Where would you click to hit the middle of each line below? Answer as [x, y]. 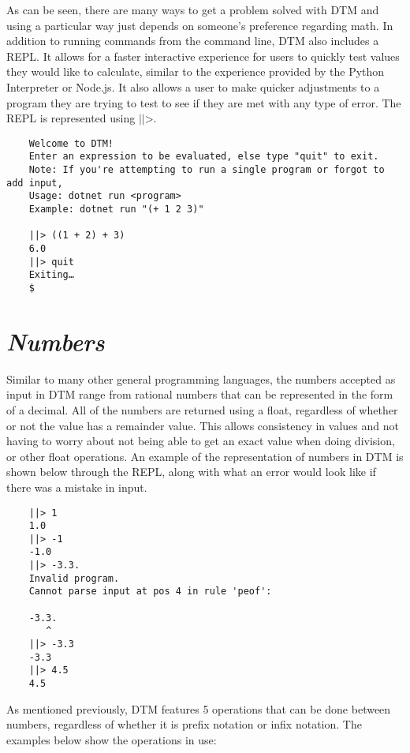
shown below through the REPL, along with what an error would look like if [191, 472]
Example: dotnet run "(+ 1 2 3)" [116, 210]
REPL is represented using [71, 118]
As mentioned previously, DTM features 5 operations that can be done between [199, 708]
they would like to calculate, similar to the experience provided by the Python [196, 71]
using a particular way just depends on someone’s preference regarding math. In [200, 25]
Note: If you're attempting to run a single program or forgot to [207, 170]
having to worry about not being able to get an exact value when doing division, [201, 441]
